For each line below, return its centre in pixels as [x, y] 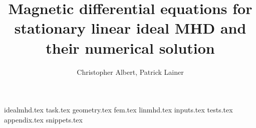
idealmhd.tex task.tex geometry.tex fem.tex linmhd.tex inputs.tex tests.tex [118, 110]
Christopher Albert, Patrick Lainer [130, 72]
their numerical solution [130, 47]
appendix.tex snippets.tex [43, 119]
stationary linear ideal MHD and [130, 28]
